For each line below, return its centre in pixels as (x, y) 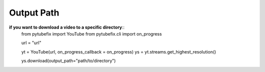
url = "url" (31, 43)
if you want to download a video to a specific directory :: (67, 27)
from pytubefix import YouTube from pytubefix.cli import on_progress (92, 34)
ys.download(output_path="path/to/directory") (69, 61)
